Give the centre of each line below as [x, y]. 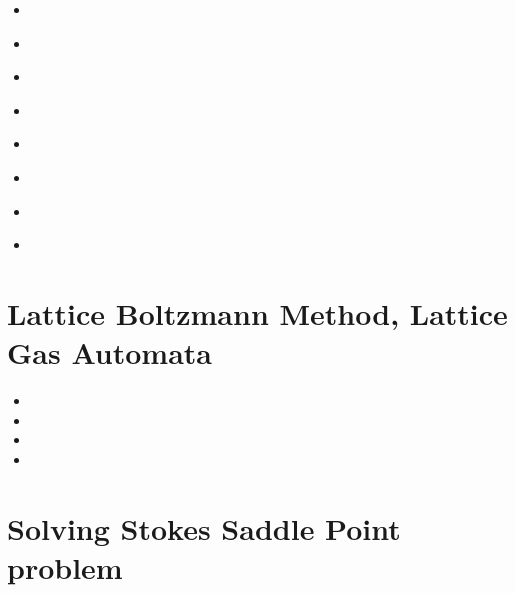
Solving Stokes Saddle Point [204, 527]
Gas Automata [109, 352]
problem [65, 566]
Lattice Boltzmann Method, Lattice [257, 312]
